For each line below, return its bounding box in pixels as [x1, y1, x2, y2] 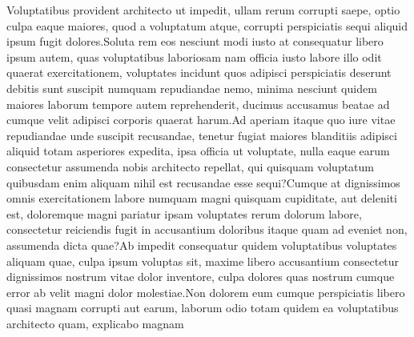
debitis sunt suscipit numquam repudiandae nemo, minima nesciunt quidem [6, 79, 377, 96]
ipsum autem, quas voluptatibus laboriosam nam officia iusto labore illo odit [6, 48, 382, 65]
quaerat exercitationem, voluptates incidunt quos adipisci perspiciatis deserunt [6, 64, 392, 81]
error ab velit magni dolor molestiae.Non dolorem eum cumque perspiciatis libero [6, 283, 405, 300]
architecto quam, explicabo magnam [6, 315, 184, 331]
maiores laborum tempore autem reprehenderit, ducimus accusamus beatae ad [6, 95, 390, 112]
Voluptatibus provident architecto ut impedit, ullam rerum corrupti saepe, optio [6, 2, 400, 18]
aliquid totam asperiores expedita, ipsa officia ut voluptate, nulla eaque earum [6, 142, 390, 159]
